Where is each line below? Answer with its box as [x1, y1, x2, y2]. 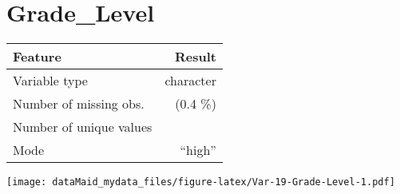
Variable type [13, 71, 88, 90]
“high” [180, 141, 216, 160]
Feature [13, 47, 61, 66]
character [164, 71, 216, 90]
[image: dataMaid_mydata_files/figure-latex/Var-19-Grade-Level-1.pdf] [6, 176, 395, 188]
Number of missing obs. [13, 94, 145, 113]
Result [174, 47, 216, 66]
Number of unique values [13, 117, 152, 137]
